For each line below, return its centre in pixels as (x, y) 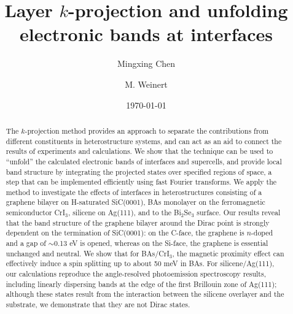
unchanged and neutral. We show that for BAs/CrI (88, 253)
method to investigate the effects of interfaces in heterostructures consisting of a (134, 192)
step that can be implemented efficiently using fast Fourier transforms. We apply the (141, 182)
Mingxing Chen (146, 63)
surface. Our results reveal (239, 213)
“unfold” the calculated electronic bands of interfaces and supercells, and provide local (144, 161)
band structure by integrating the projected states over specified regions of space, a (139, 171)
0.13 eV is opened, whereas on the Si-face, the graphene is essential (161, 243)
